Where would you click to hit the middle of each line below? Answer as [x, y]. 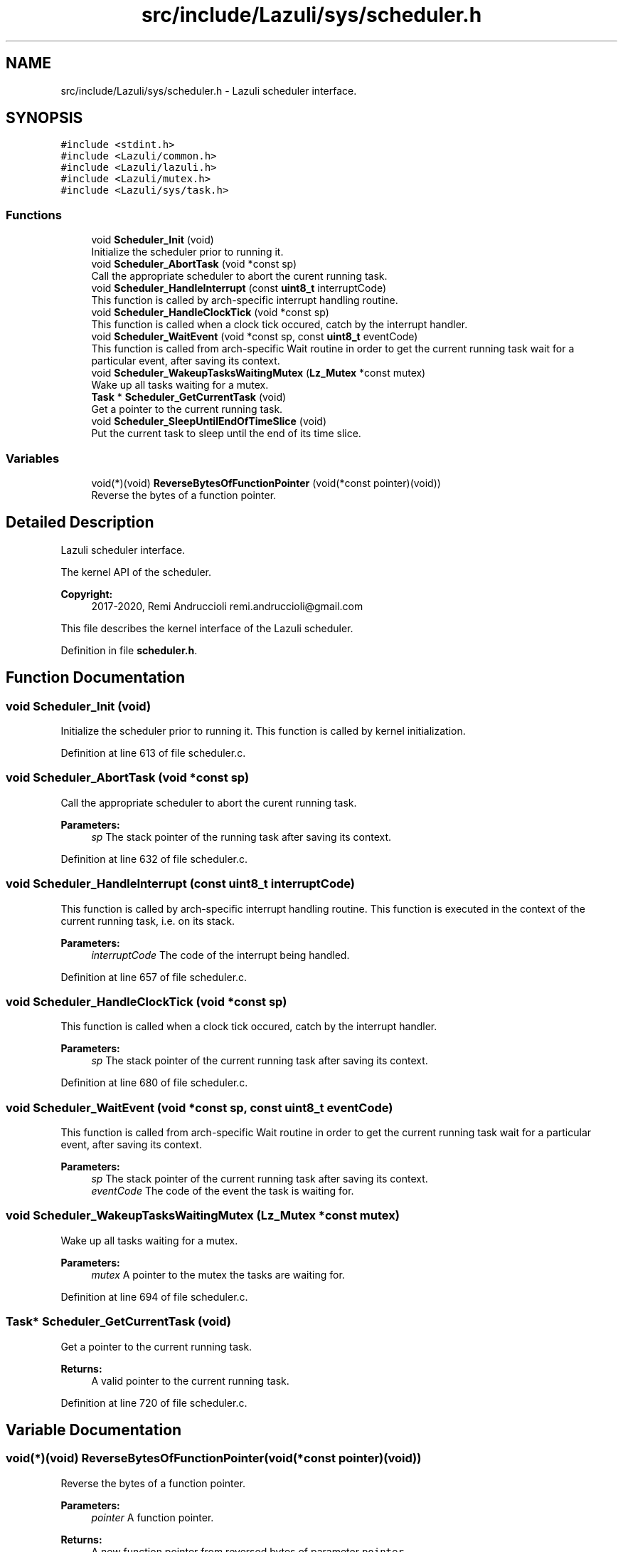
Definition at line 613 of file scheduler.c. [153, 753]
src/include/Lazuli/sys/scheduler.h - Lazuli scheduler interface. [209, 90]
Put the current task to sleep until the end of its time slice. [226, 434]
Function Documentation [95, 678]
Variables [33, 458]
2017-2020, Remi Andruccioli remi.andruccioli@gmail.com [227, 606]
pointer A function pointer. [153, 1517]
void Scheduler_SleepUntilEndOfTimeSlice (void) [209, 421]
